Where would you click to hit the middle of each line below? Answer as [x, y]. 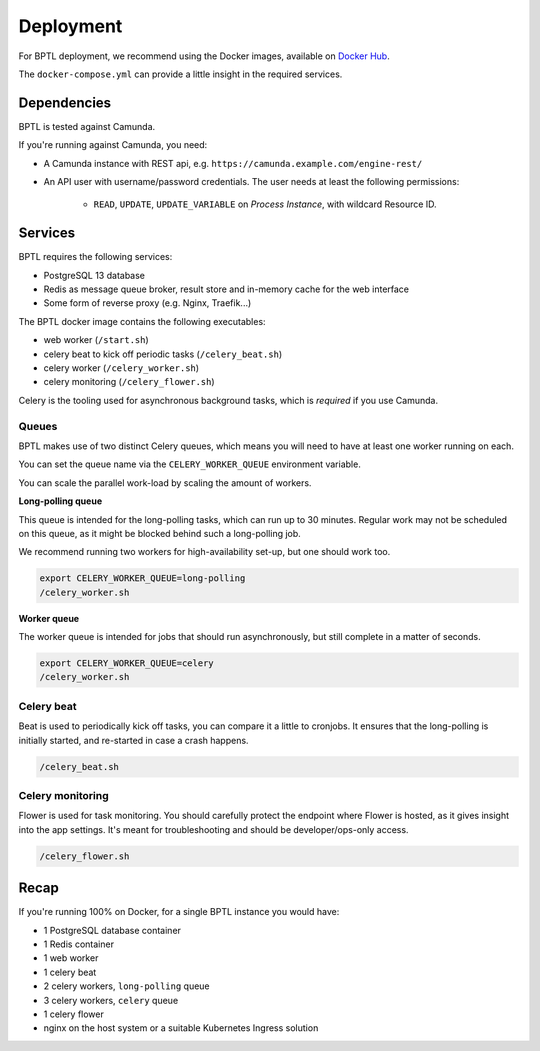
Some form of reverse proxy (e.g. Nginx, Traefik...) [147, 303]
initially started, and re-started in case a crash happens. [133, 740]
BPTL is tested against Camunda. [87, 126]
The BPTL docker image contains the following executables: [142, 321]
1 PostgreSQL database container [112, 930]
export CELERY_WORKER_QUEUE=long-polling [142, 578]
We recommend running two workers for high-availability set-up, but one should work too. [204, 552]
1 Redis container [79, 944]
